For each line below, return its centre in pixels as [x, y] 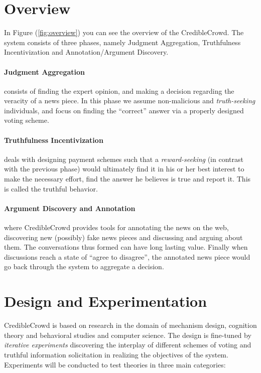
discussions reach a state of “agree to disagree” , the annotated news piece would [127, 256]
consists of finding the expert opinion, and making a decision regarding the [119, 90]
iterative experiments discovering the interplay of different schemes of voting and [128, 345]
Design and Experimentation [106, 301]
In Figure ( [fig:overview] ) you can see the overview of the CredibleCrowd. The [124, 32]
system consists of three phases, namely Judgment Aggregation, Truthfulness [122, 42]
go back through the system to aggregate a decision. [84, 266]
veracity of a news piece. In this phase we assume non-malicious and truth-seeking [130, 101]
